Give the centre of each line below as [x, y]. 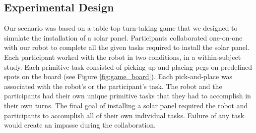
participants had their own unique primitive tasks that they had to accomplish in [128, 96]
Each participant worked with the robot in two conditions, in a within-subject [123, 57]
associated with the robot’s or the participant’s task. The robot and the [113, 86]
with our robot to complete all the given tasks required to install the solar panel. [127, 47]
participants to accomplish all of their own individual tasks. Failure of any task [124, 115]
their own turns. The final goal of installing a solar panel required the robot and [126, 105]
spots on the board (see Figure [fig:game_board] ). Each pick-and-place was [118, 76]
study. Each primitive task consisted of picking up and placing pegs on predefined [128, 66]
